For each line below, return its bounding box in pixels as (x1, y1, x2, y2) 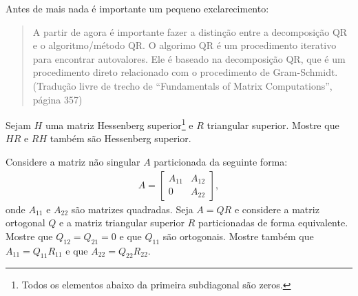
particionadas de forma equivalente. (198, 215, 348, 230)
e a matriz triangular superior (59, 215, 185, 230)
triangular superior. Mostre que (207, 117, 339, 132)
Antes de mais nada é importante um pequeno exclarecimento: (6, 1, 269, 15)
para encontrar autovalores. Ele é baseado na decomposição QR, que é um (32, 51, 346, 66)
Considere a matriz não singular (6, 155, 140, 168)
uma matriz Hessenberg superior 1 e (45, 116, 193, 132)
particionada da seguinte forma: (154, 155, 288, 168)
